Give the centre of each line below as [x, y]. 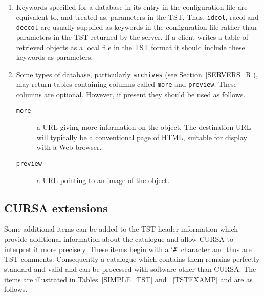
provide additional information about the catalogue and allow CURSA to [119, 239]
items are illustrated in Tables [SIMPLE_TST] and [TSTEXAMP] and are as [128, 279]
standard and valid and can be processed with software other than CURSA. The [130, 269]
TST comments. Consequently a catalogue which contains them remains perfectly [132, 259]
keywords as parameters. [54, 57]
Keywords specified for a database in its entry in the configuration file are [132, 7]
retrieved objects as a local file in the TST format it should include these [130, 47]
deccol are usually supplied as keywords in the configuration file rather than [136, 27]
